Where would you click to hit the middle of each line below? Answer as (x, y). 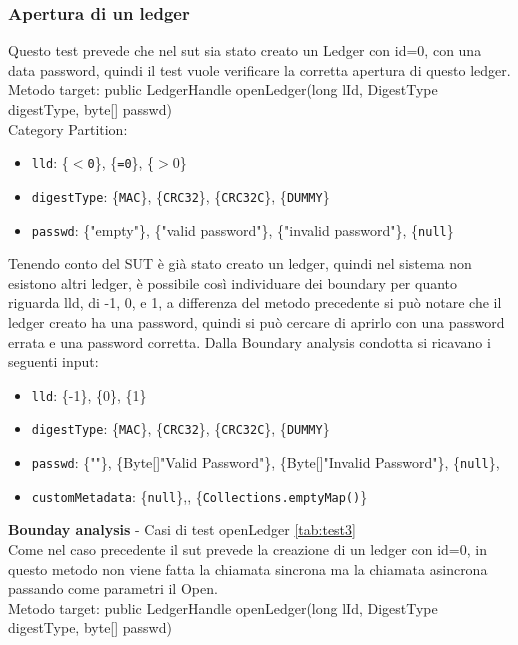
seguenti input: (53, 361)
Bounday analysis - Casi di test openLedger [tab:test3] (182, 529)
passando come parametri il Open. (113, 588)
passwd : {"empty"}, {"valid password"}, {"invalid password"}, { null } (242, 229)
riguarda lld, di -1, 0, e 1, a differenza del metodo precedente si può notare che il (255, 302)
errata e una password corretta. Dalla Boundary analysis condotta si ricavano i (249, 341)
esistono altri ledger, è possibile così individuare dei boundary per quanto (233, 282)
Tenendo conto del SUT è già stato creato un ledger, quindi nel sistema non (240, 263)
